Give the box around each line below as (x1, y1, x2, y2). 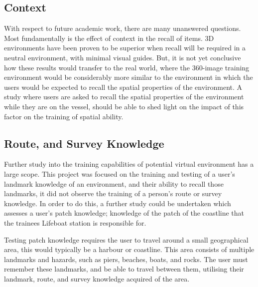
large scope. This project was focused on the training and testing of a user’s (4, 168, 235, 179)
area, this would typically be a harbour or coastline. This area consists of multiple (4, 244, 255, 255)
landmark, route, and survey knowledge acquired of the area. (4, 273, 190, 284)
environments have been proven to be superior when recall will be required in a (4, 42, 246, 53)
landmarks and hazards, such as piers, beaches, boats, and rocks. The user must (4, 254, 248, 264)
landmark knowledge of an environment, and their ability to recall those (4, 178, 224, 189)
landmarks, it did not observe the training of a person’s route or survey (4, 188, 222, 199)
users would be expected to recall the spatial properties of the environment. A (4, 81, 243, 92)
